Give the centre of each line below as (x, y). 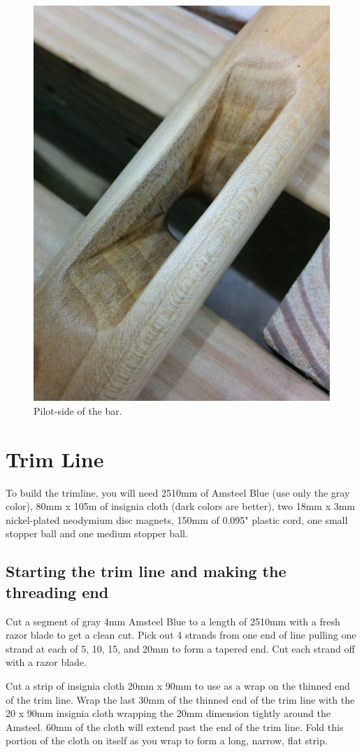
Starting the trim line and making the (146, 571)
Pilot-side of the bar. (78, 410)
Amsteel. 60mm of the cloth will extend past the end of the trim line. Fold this (175, 726)
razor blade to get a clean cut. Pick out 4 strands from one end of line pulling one (181, 635)
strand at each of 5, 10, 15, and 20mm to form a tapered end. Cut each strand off (180, 648)
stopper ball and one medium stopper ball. (97, 533)
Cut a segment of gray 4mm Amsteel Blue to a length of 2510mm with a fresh (173, 621)
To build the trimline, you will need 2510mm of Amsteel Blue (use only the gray (178, 492)
